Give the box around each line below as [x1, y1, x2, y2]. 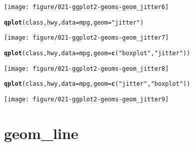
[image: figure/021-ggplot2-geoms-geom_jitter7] [4, 34, 169, 42]
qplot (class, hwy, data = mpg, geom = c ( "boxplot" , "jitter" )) [4, 49, 190, 57]
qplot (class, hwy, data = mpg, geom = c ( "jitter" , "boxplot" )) [4, 80, 190, 88]
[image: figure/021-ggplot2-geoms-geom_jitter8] [4, 65, 169, 72]
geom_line [4, 122, 78, 143]
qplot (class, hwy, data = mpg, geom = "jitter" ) [4, 19, 144, 26]
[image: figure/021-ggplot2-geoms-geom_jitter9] [4, 95, 169, 103]
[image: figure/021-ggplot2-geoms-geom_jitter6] [4, 4, 169, 11]
